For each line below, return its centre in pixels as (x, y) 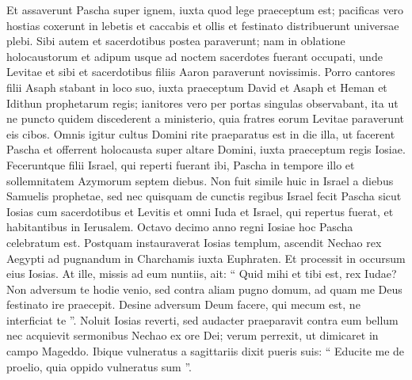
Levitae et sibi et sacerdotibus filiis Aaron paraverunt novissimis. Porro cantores (201, 72)
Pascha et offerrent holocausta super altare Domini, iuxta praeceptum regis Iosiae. (206, 149)
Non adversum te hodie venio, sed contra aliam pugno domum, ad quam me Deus (204, 289)
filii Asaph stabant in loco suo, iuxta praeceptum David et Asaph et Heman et (197, 87)
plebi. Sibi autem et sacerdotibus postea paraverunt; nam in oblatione (176, 41)
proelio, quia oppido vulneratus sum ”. (99, 366)
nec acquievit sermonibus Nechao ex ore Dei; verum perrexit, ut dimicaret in (193, 335)
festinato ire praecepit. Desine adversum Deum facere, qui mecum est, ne (183, 304)
